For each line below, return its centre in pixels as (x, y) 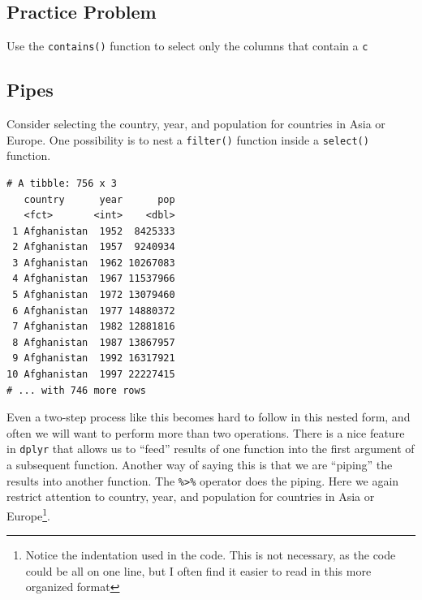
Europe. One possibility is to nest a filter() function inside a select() (188, 139)
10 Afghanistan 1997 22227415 (91, 375)
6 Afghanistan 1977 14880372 (94, 311)
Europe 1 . (28, 514)
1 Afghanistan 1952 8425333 (94, 231)
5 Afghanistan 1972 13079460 (94, 295)
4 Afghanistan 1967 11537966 (94, 279)
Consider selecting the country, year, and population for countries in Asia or (196, 124)
